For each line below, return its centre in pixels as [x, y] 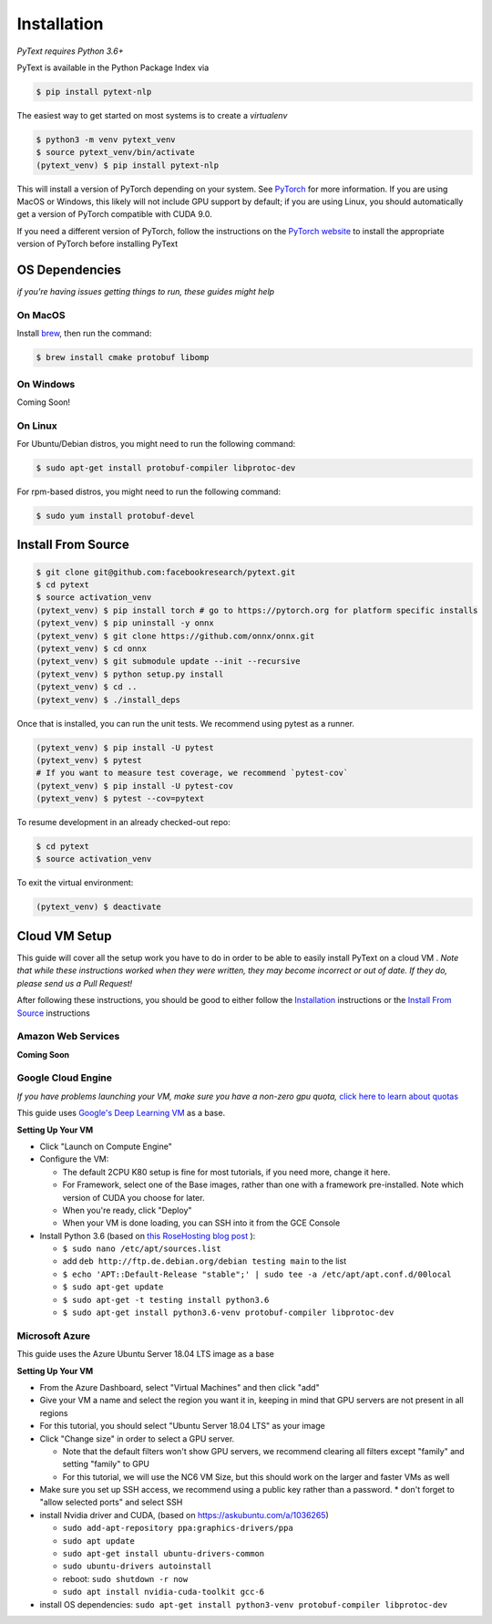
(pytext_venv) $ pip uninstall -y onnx [125, 623]
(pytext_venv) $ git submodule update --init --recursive [168, 662]
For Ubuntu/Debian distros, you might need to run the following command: [156, 444]
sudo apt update [99, 1541]
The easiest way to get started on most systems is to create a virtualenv [152, 115]
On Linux [37, 426]
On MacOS [41, 315]
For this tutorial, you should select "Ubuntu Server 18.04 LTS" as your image [182, 1426]
